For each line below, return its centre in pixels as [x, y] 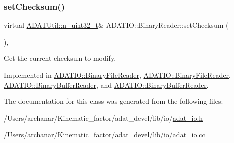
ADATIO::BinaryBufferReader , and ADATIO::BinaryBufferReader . [106, 84]
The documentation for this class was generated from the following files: [114, 101]
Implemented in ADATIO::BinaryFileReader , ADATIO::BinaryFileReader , [117, 75]
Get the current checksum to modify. [60, 58]
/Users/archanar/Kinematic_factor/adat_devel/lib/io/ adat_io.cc [105, 134]
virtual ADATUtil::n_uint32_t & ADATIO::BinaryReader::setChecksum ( [116, 25]
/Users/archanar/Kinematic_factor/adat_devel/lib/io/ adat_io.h [104, 118]
